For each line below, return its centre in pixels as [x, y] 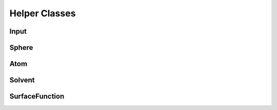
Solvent [22, 80]
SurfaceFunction [37, 97]
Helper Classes [43, 13]
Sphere [21, 48]
